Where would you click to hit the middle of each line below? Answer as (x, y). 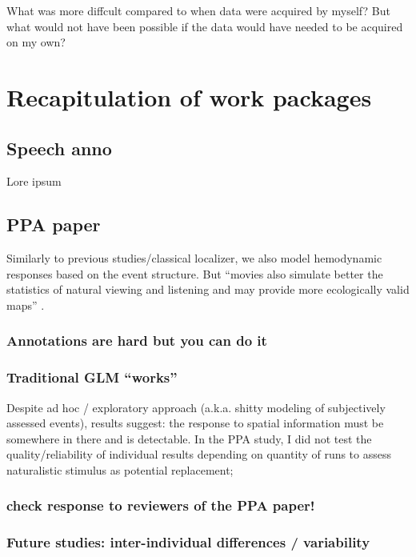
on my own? (36, 42)
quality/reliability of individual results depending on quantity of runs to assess (199, 454)
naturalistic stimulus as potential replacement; (120, 469)
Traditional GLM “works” (92, 377)
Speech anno (59, 148)
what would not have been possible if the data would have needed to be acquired (205, 26)
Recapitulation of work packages (189, 96)
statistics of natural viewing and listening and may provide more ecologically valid (208, 289)
